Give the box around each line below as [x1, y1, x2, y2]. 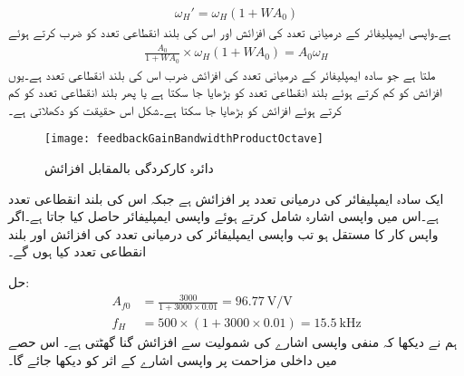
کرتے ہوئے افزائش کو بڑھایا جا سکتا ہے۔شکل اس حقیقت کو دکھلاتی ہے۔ [8, 100, 343, 119]
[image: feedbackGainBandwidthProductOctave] [44, 132, 324, 146]
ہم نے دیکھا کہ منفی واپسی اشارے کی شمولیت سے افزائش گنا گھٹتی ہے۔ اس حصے [8, 333, 458, 352]
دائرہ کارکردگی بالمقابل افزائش [44, 159, 214, 178]
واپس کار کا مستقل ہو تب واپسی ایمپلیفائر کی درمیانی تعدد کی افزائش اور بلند [8, 224, 439, 243]
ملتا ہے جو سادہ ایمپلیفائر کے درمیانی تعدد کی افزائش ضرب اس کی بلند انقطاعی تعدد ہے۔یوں [8, 64, 436, 83]
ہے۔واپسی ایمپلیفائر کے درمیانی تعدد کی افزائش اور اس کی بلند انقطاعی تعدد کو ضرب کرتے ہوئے [8, 23, 451, 42]
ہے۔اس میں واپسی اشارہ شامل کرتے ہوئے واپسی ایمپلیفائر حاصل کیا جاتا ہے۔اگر [8, 207, 439, 226]
